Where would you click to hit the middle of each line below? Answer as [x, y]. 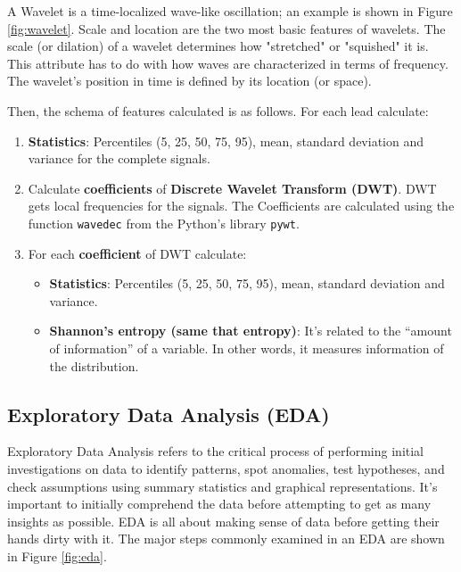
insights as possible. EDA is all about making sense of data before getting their [223, 521]
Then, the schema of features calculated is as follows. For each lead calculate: [218, 110]
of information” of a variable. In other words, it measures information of [247, 348]
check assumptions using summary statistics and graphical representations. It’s [222, 486]
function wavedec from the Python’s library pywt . [164, 223]
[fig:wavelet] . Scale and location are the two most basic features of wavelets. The [226, 28]
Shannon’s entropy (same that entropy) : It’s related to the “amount [251, 331]
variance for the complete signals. [119, 158]
